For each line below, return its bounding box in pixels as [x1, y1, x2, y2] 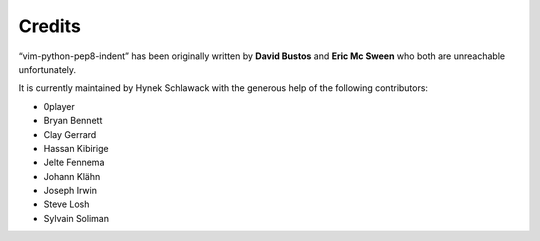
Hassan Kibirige [43, 142, 109, 154]
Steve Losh [43, 198, 90, 210]
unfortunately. [18, 63, 77, 75]
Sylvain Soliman [43, 212, 110, 224]
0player [43, 100, 75, 112]
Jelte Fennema [43, 156, 105, 169]
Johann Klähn [43, 170, 101, 182]
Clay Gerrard [43, 128, 97, 140]
